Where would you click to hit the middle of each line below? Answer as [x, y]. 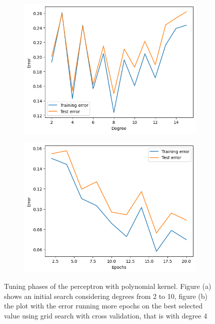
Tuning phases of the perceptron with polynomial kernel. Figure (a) [108, 286]
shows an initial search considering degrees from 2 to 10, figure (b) [106, 296]
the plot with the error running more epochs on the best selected [103, 306]
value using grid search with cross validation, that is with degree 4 [106, 315]
